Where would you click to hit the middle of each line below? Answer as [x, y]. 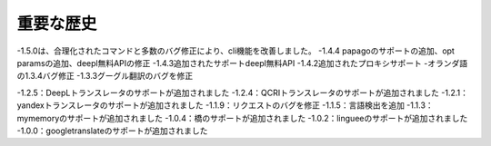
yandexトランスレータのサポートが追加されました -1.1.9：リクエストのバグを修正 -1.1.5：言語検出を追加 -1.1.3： [225, 105]
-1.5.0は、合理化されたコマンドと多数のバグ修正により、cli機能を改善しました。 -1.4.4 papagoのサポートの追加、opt [235, 51]
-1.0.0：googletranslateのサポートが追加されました [112, 131]
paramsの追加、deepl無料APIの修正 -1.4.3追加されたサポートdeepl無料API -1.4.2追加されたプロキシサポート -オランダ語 [242, 63]
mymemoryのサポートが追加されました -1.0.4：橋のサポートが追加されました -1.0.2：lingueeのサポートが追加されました [242, 118]
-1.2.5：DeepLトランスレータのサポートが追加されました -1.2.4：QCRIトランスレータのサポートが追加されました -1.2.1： [242, 92]
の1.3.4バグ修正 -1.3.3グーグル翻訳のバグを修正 [105, 76]
